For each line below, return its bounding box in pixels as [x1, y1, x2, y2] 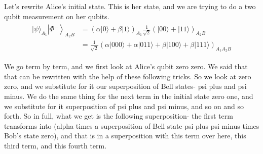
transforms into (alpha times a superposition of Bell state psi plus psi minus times [4, 120, 259, 131]
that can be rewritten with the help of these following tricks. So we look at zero [4, 71, 251, 81]
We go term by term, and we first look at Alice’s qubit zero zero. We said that [4, 61, 248, 72]
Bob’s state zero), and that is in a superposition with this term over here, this [4, 130, 246, 141]
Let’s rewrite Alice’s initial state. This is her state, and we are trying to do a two [4, 1, 256, 11]
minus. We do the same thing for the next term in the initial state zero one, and [4, 90, 253, 101]
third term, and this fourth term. [4, 140, 107, 150]
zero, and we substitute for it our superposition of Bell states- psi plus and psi [4, 81, 247, 91]
